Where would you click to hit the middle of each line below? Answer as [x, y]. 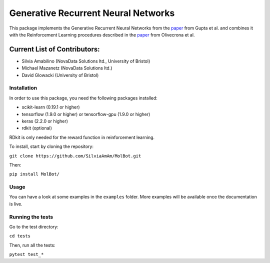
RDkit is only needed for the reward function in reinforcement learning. [82, 137]
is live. [16, 204]
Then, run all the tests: [32, 245]
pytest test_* [26, 254]
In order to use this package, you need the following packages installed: [83, 98]
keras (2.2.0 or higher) [45, 121]
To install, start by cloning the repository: [51, 146]
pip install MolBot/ [34, 174]
